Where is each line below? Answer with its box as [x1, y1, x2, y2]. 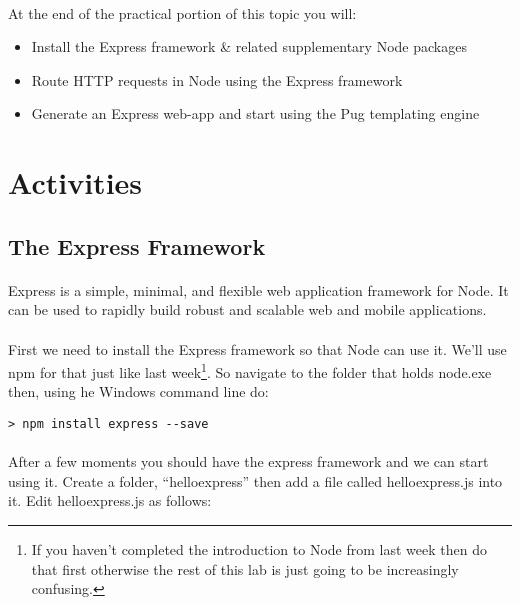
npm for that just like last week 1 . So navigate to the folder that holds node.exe [8, 359, 492, 382]
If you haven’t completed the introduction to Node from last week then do [31, 538, 487, 559]
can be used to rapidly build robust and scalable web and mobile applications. [8, 299, 487, 320]
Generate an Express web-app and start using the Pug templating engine [31, 103, 480, 124]
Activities [8, 162, 143, 203]
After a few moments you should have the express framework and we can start [8, 451, 489, 472]
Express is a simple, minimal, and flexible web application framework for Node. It [8, 279, 509, 300]
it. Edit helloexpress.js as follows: [8, 490, 212, 511]
